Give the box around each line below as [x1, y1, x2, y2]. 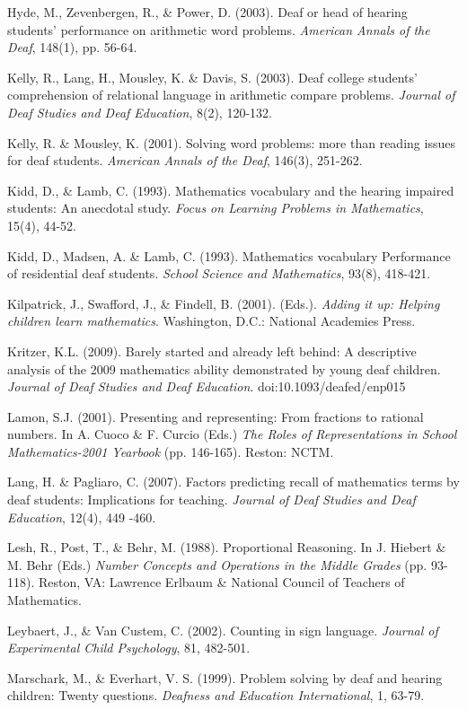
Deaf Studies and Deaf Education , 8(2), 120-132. [7, 102, 272, 121]
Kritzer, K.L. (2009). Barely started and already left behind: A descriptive [7, 341, 417, 360]
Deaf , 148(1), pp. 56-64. [7, 38, 137, 57]
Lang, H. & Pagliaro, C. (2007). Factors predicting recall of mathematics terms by [7, 472, 460, 491]
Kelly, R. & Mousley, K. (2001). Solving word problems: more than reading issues [7, 133, 455, 152]
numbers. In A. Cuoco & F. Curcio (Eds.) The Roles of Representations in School [7, 425, 457, 443]
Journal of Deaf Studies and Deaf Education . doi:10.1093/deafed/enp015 [7, 377, 406, 396]
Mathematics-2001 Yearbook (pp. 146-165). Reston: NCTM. [7, 442, 334, 460]
